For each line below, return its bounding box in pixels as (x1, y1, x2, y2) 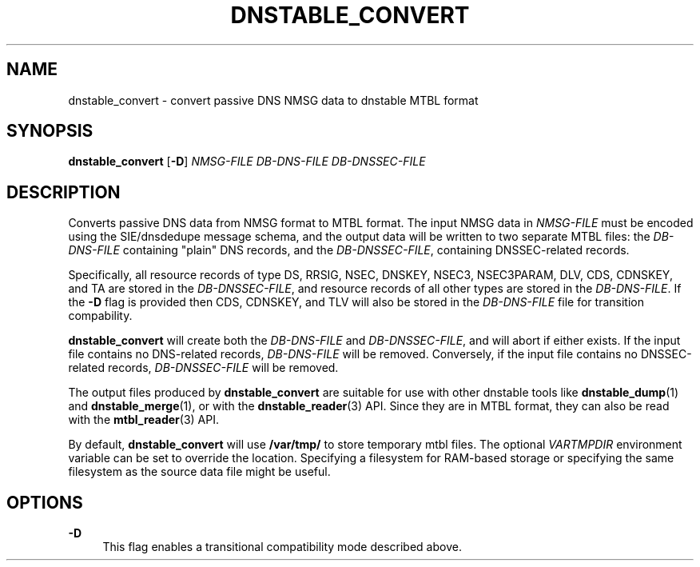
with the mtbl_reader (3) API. (68, 413, 219, 427)
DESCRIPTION (6, 182, 121, 202)
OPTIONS (6, 492, 83, 513)
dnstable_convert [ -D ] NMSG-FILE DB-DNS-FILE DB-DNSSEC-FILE (68, 154, 426, 169)
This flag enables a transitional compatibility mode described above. (102, 540, 462, 554)
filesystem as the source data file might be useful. (68, 465, 331, 479)
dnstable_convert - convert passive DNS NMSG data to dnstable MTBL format (68, 93, 479, 107)
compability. (68, 309, 133, 323)
